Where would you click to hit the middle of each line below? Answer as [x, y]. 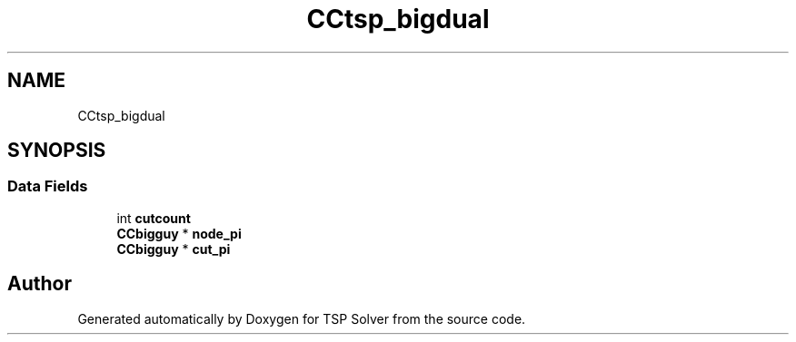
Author [40, 284]
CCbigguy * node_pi [179, 233]
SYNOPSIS [57, 151]
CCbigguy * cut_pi [174, 249]
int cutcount [154, 218]
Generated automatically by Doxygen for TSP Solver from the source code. [302, 318]
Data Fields [48, 186]
